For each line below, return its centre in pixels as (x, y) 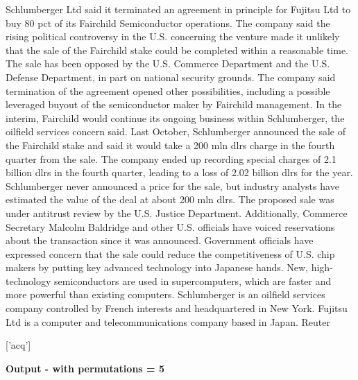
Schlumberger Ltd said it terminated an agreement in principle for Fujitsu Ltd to (178, 9)
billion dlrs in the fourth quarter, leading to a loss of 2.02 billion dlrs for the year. (179, 172)
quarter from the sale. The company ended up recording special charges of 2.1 (171, 158)
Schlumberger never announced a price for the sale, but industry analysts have (172, 185)
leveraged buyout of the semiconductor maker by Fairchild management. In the (174, 104)
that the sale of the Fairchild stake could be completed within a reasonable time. (177, 50)
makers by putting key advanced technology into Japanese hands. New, (157, 267)
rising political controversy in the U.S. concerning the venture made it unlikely (173, 36)
